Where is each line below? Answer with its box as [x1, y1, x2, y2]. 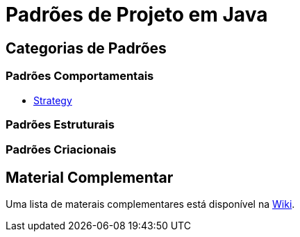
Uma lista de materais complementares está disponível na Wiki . [6, 198, 295, 211]
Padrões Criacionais [6, 142, 117, 157]
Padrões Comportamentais [6, 69, 154, 83]
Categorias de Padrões [6, 39, 167, 57]
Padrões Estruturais [6, 117, 115, 131]
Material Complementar [6, 168, 174, 186]
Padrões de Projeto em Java [6, 3, 268, 26]
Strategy [33, 94, 72, 106]
